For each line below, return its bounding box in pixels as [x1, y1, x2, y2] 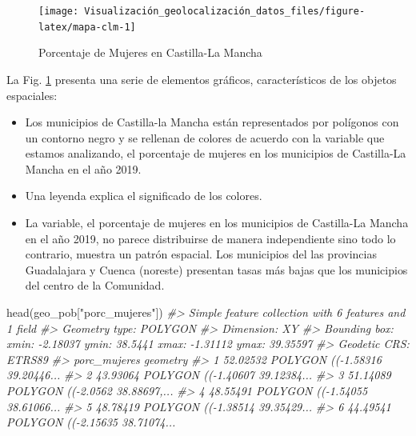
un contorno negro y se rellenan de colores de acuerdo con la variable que [25, 129, 385, 146]
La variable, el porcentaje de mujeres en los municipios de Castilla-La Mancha [25, 214, 409, 231]
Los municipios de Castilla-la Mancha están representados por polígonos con [25, 114, 399, 130]
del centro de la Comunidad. [25, 277, 165, 294]
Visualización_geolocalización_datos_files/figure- [84, 6, 366, 17]
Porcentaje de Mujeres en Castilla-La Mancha [38, 44, 262, 61]
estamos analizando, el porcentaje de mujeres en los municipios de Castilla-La [25, 145, 406, 162]
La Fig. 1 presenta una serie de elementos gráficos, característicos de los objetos [6, 70, 397, 87]
